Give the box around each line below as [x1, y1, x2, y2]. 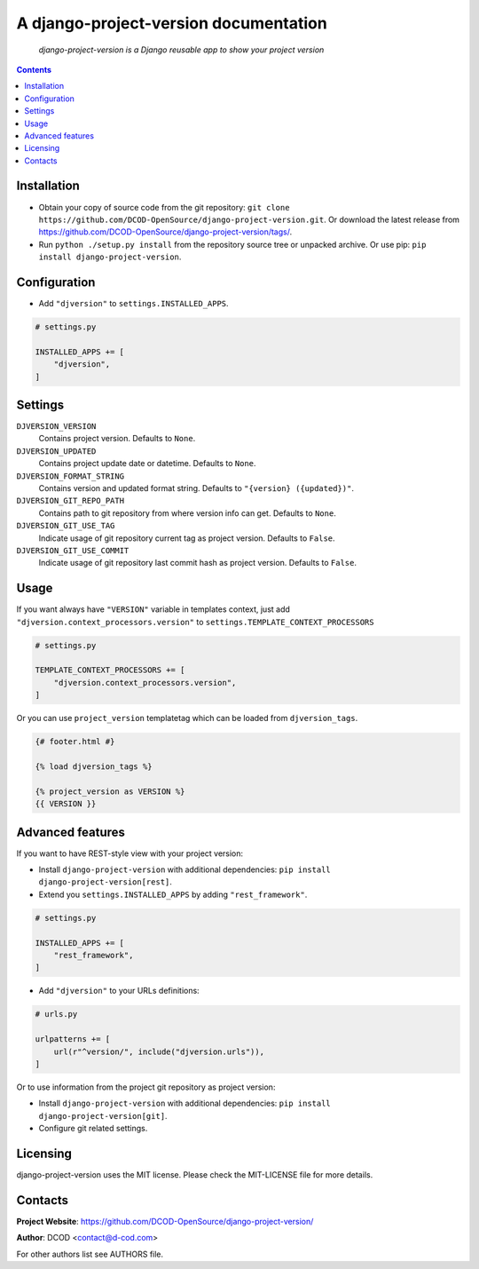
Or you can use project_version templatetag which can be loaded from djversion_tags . [16, 713, 358, 724]
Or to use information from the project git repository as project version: [16, 1082, 276, 1092]
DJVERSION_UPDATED [16, 446, 97, 456]
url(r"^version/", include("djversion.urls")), [53, 1046, 265, 1057]
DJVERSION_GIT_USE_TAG [16, 520, 115, 531]
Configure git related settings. [38, 1123, 148, 1134]
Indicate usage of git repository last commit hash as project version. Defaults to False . [38, 558, 357, 568]
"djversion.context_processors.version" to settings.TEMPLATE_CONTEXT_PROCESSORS [16, 616, 374, 627]
